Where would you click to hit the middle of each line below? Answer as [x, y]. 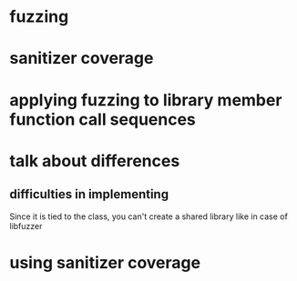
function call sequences [102, 119]
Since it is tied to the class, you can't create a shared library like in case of [149, 216]
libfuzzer [26, 226]
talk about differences [95, 161]
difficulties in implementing [89, 194]
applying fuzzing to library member [146, 100]
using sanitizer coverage [105, 262]
